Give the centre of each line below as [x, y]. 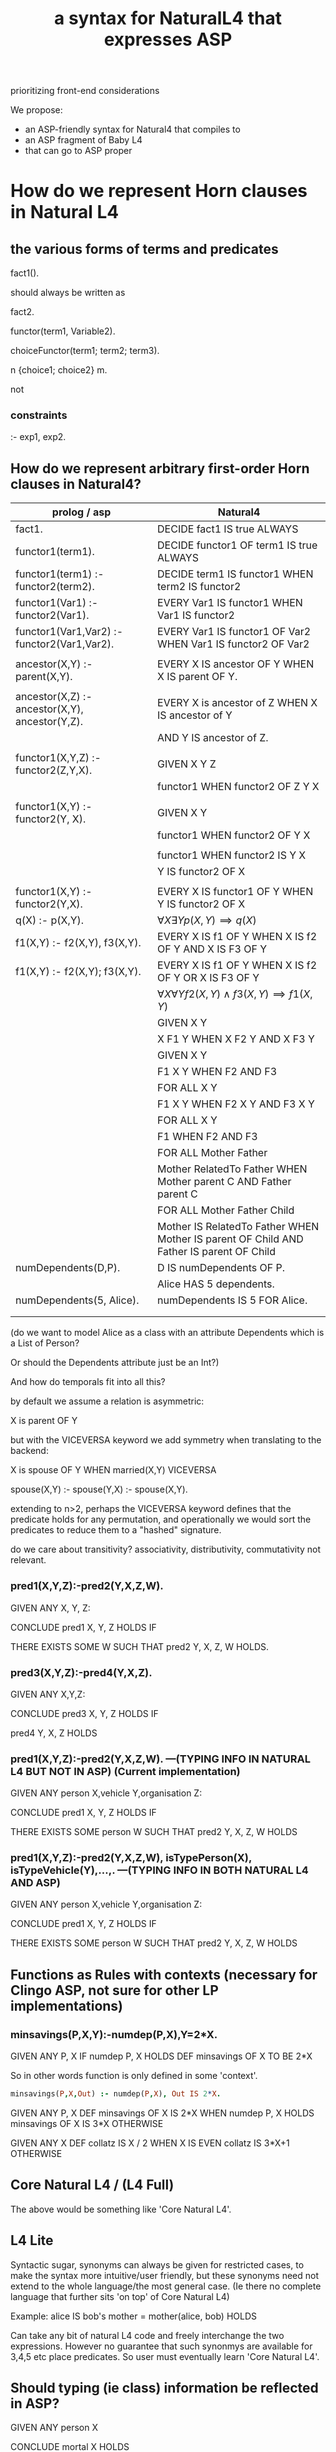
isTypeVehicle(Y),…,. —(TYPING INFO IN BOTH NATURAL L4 [159, 1870]
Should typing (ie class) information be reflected [164, 2388]
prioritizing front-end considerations [85, 91]
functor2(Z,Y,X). [54, 770]
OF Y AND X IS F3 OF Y [212, 949]
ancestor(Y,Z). [49, 722]
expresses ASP [168, 39]
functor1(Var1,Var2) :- [69, 632]
